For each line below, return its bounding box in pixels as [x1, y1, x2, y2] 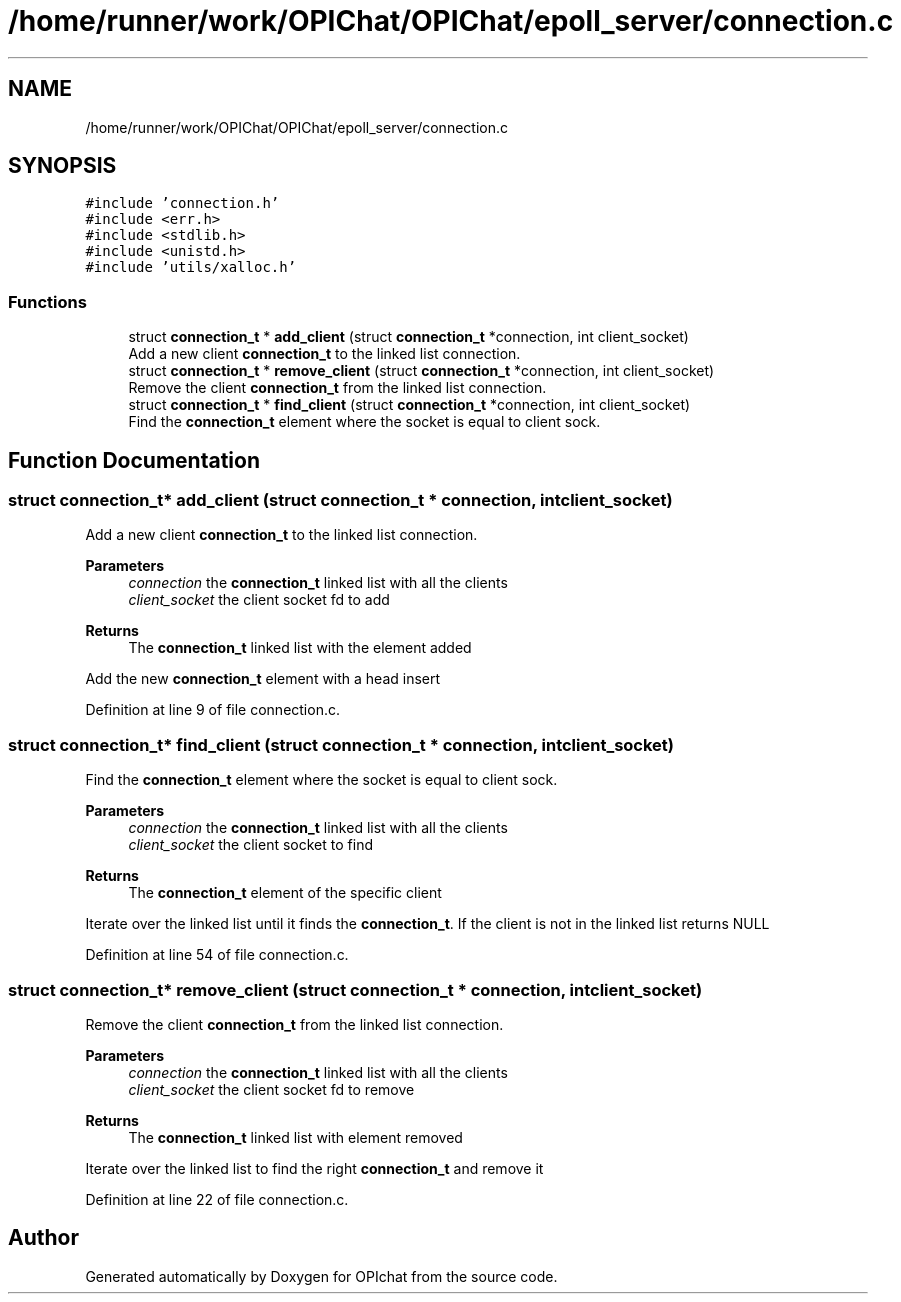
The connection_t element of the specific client [128, 884, 442, 902]
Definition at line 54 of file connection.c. [85, 946, 349, 964]
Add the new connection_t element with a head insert [85, 670, 441, 688]
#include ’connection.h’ [85, 195, 280, 212]
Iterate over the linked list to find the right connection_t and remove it [85, 1159, 544, 1177]
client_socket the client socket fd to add [128, 591, 390, 609]
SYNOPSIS [8, 153, 117, 179]
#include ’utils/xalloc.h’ [85, 259, 297, 276]
